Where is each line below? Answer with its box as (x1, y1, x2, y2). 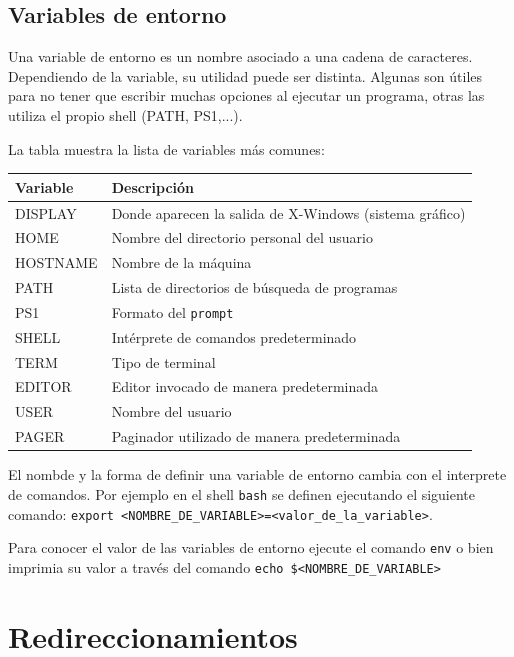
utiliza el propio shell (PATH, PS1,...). (8, 104, 243, 125)
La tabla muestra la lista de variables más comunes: (8, 138, 325, 159)
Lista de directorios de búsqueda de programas (111, 277, 398, 298)
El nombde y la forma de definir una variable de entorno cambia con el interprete (8, 464, 507, 485)
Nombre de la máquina (111, 252, 252, 273)
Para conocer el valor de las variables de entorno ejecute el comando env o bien (8, 537, 494, 558)
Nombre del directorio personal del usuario (111, 227, 373, 248)
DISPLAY (15, 202, 77, 223)
